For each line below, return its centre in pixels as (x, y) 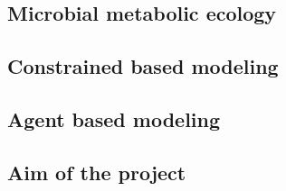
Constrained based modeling (143, 66)
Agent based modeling (114, 118)
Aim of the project (97, 172)
